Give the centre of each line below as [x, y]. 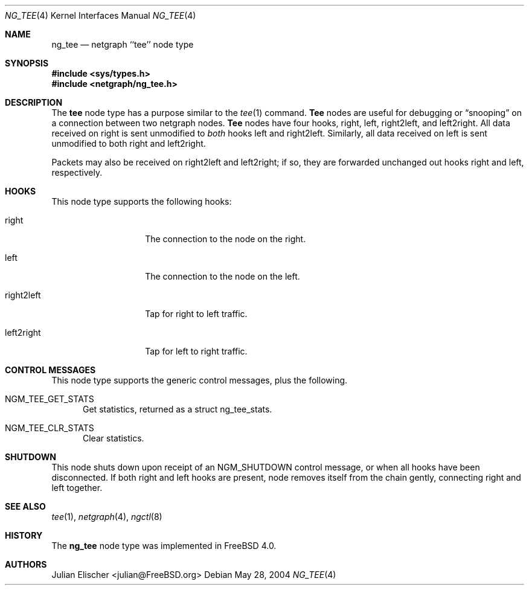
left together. [77, 488]
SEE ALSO [25, 506]
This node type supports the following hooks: [142, 201]
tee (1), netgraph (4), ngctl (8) [107, 517]
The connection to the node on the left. [223, 276]
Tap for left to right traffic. [196, 351]
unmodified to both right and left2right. [129, 143]
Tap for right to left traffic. [196, 314]
